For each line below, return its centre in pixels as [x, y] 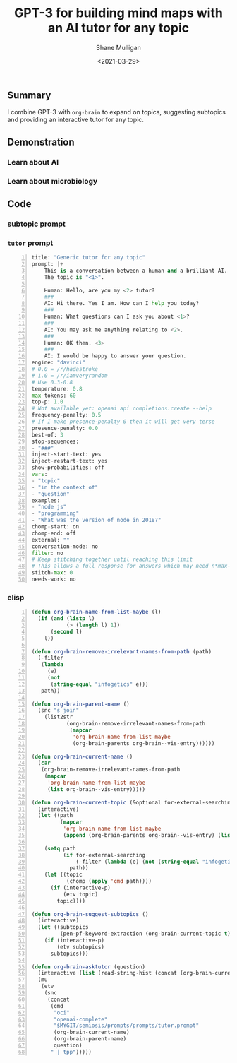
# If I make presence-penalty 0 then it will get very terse [123, 422]
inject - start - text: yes [66, 455]
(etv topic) [81, 894]
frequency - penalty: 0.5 [66, 415]
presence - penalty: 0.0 [65, 428]
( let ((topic [63, 875]
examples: [46, 500]
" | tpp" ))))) [71, 1052]
